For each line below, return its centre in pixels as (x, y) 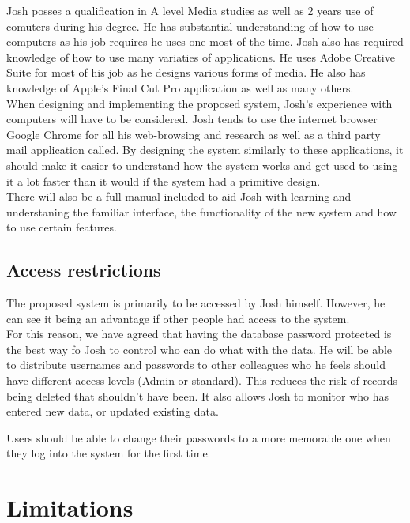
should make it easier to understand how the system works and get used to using (202, 165)
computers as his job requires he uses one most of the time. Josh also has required (205, 41)
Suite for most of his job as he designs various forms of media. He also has (186, 72)
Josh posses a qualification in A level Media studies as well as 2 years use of (190, 10)
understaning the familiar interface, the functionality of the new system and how (201, 211)
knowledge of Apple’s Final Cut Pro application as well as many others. (180, 87)
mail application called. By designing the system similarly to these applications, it (205, 150)
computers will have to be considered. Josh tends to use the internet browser (192, 119)
